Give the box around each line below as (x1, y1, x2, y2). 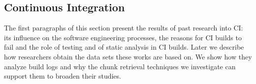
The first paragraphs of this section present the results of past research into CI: (4, 23, 243, 33)
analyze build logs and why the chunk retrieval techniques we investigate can (4, 61, 236, 71)
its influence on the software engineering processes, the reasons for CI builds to (4, 32, 242, 42)
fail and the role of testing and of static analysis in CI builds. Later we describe (4, 42, 244, 52)
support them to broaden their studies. (4, 71, 121, 81)
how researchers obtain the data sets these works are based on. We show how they (4, 51, 252, 61)
